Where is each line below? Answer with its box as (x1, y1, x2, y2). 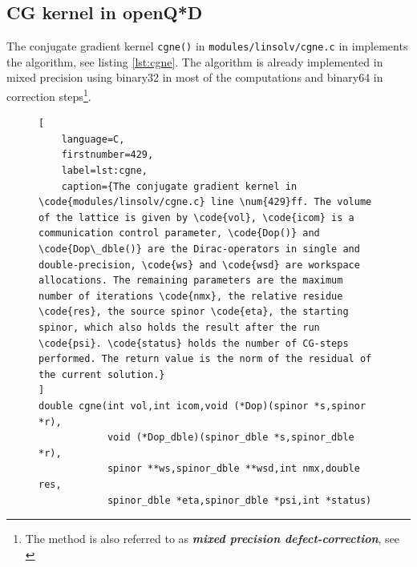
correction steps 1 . (6, 86, 91, 104)
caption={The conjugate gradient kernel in (61, 180, 298, 192)
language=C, (61, 133, 125, 145)
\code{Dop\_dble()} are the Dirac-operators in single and (38, 243, 360, 255)
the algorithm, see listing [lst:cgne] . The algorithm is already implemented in (6, 53, 383, 70)
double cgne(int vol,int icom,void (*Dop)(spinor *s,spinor (38, 400, 366, 412)
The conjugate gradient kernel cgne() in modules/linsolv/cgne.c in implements (6, 38, 408, 54)
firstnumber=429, (61, 149, 154, 161)
